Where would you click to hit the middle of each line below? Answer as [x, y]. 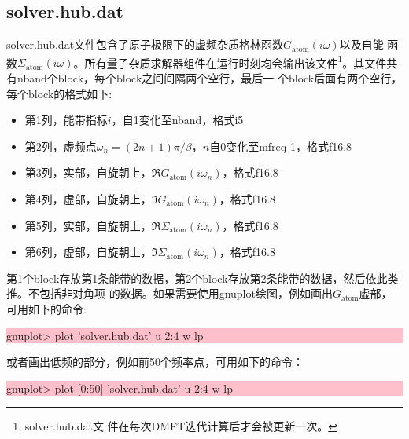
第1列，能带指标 [66, 120]
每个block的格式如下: [59, 93]
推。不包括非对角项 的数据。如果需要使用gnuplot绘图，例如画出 [169, 293]
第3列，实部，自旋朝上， [88, 172]
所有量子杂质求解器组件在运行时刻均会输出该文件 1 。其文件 [236, 61]
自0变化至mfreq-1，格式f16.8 [281, 146]
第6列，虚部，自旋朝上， [88, 252]
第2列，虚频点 [61, 146]
